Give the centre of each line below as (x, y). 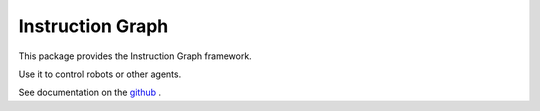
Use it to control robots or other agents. (100, 74)
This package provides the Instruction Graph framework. (135, 56)
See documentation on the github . (90, 92)
